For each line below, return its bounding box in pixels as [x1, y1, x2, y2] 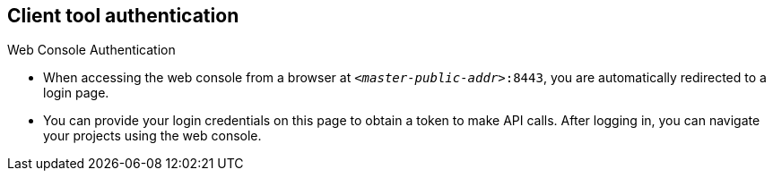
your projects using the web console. [43, 128, 262, 144]
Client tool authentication [7, 4, 239, 27]
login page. [43, 85, 109, 101]
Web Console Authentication [7, 42, 176, 58]
